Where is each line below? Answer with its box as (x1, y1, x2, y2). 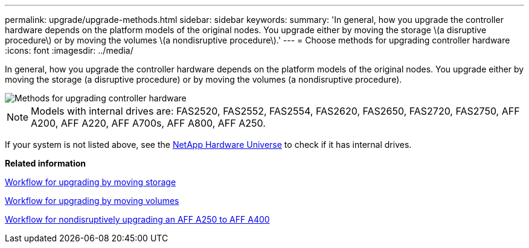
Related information (5, 158, 86, 168)
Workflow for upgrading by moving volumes (5, 196, 179, 206)
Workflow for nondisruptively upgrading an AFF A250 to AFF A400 (5, 214, 270, 224)
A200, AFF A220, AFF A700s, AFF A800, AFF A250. (31, 117, 266, 129)
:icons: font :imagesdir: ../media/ (5, 45, 133, 56)
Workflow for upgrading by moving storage (5, 177, 176, 187)
